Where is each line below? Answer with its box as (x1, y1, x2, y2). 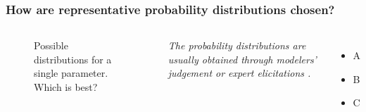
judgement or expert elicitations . (168, 66, 311, 80)
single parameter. (34, 66, 108, 80)
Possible (34, 38, 68, 53)
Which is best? (34, 80, 98, 94)
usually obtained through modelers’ (168, 51, 317, 66)
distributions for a (34, 51, 112, 66)
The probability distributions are (168, 38, 306, 53)
